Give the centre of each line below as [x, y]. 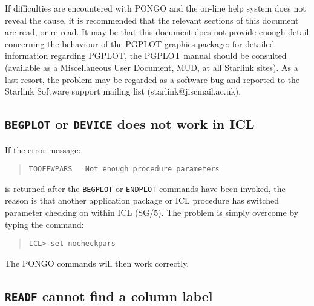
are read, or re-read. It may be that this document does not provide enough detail [157, 32]
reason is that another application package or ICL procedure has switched [142, 200]
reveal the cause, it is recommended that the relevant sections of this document [152, 20]
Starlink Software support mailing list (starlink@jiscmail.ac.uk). [123, 91]
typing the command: [44, 224]
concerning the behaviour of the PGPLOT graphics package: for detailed [140, 43]
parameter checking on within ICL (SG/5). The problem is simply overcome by [152, 212]
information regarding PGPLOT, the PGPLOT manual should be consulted [146, 55]
